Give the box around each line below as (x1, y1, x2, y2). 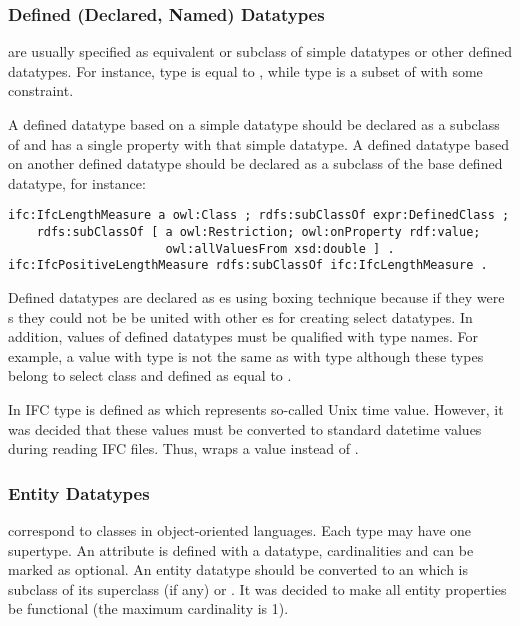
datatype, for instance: (8, 172, 146, 193)
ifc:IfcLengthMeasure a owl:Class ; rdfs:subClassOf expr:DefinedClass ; (8, 208, 510, 223)
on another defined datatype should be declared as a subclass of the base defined (8, 153, 503, 174)
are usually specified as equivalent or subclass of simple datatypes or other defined (8, 41, 512, 62)
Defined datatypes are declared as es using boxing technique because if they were (8, 287, 505, 307)
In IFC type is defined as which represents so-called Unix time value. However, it (8, 398, 504, 419)
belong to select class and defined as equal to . (8, 365, 292, 386)
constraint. (8, 80, 74, 101)
